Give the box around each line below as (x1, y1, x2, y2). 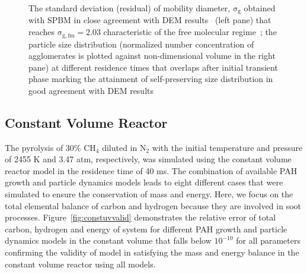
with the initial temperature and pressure (152, 141, 303, 153)
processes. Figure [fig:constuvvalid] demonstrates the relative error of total (5, 211, 276, 223)
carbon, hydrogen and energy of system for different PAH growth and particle (5, 222, 287, 235)
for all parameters (236, 234, 300, 247)
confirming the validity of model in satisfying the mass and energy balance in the (5, 246, 299, 259)
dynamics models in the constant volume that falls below (5, 234, 212, 247)
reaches (28, 26, 55, 38)
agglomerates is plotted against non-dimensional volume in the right (28, 49, 276, 62)
